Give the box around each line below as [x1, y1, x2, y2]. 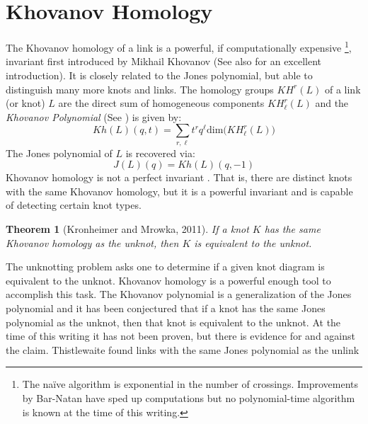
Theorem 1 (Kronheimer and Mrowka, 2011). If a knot [6, 222, 249, 236]
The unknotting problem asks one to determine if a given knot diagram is [6, 259, 325, 274]
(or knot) [6, 96, 45, 110]
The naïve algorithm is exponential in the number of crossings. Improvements [22, 377, 358, 391]
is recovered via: [125, 145, 195, 160]
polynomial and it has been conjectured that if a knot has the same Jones [6, 301, 326, 316]
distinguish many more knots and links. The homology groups [6, 81, 274, 96]
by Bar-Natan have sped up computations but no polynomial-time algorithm [22, 390, 355, 405]
